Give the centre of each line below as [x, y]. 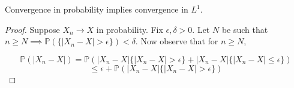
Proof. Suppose [32, 29]
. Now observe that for [177, 41]
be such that [245, 29]
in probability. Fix [130, 29]
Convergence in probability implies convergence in [97, 9]
